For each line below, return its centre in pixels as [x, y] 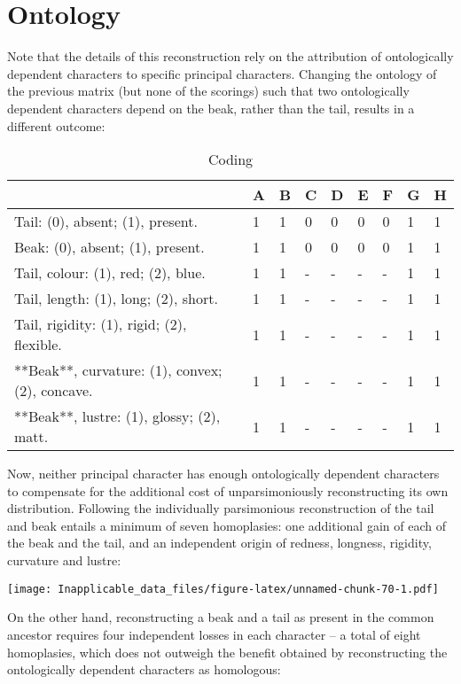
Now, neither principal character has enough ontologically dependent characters [223, 474]
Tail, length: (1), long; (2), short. [116, 299]
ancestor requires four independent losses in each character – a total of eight [214, 634]
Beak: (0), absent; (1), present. [109, 247]
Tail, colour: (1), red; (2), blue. [110, 273]
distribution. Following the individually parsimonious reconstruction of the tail [221, 508]
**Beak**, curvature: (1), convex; [118, 370]
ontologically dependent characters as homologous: [144, 669]
